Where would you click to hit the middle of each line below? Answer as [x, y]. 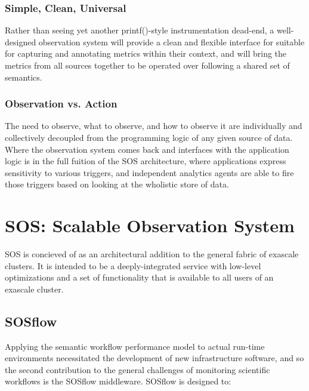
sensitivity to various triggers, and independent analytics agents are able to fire [149, 172]
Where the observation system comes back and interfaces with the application [147, 149]
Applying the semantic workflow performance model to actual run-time [135, 346]
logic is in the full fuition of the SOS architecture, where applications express [146, 161]
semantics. [24, 77]
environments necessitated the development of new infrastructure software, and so [154, 358]
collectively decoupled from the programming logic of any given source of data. [149, 137]
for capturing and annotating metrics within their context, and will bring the [146, 53]
